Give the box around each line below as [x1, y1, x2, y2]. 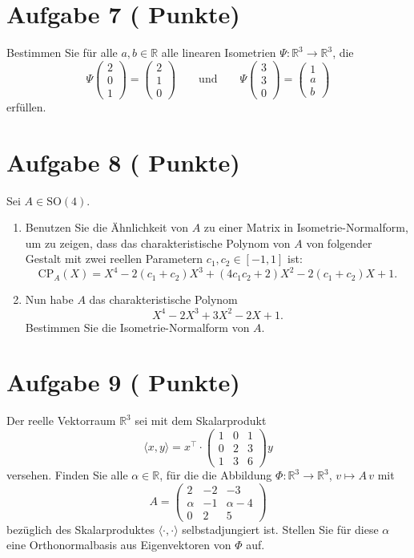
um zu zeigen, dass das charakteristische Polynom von [25, 234, 291, 251]
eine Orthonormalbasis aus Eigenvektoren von [6, 536, 231, 553]
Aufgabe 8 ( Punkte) [6, 145, 240, 178]
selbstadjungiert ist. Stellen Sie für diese [182, 520, 379, 537]
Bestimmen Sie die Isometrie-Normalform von [25, 318, 250, 335]
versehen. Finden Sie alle [6, 467, 128, 483]
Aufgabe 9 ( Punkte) [6, 366, 240, 398]
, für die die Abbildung [159, 467, 272, 483]
